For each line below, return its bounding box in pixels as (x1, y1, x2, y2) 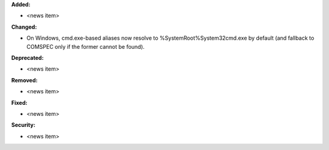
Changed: (11, 23, 37, 30)
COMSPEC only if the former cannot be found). (26, 43, 145, 50)
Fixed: (11, 99, 27, 106)
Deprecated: (11, 54, 44, 61)
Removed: (11, 76, 38, 84)
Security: (11, 121, 36, 129)
